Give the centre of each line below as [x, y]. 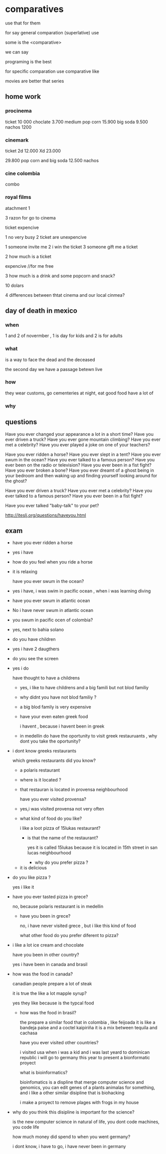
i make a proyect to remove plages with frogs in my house [79, 1103]
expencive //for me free [29, 266]
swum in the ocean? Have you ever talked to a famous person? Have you [80, 459]
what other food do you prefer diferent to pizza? [69, 936]
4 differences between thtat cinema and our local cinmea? [65, 295]
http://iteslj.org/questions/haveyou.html [46, 515]
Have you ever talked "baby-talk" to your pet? [52, 505]
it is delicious [33, 868]
